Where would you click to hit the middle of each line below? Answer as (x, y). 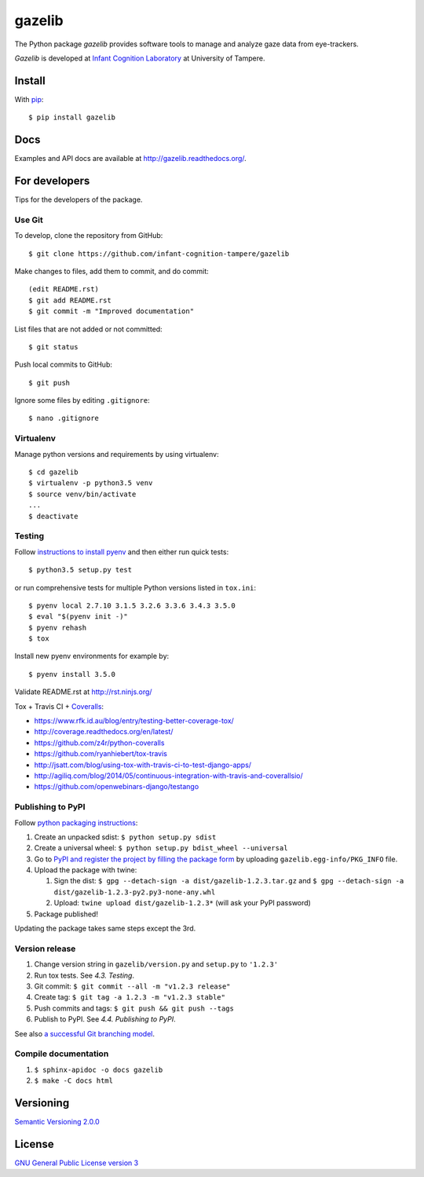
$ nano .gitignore (64, 419)
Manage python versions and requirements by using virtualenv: (117, 454)
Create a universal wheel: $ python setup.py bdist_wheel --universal (161, 848)
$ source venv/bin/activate (82, 494)
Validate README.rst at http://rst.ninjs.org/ (83, 692)
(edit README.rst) (64, 289)
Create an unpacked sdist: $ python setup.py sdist (125, 837)
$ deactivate (53, 516)
